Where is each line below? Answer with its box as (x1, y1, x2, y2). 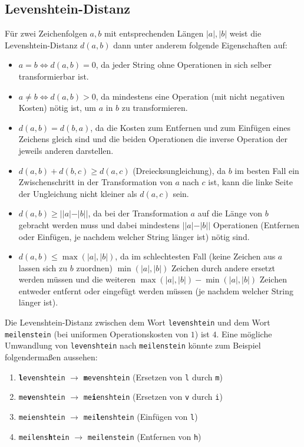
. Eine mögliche (216, 327, 272, 340)
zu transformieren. (121, 101, 188, 114)
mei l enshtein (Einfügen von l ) (83, 410, 198, 422)
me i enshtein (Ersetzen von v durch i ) (83, 390, 223, 403)
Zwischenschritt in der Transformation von (18, 176, 173, 188)
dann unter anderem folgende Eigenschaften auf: (113, 38, 288, 51)
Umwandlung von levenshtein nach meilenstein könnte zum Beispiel (5, 339, 261, 351)
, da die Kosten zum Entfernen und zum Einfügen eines (90, 121, 290, 133)
